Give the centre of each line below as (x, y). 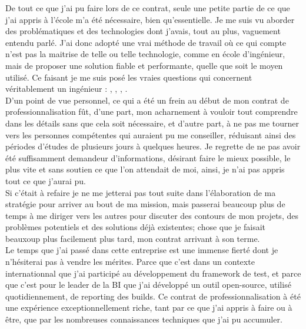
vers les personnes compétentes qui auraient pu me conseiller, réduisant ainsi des (151, 134)
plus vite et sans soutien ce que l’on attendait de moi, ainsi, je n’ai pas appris (145, 169)
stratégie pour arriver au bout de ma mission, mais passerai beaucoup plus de (145, 204)
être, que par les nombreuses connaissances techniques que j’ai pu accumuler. (144, 319)
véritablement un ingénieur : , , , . (66, 89)
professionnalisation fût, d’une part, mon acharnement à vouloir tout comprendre (152, 112)
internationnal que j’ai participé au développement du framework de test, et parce (153, 273)
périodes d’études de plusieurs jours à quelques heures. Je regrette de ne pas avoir (153, 146)
